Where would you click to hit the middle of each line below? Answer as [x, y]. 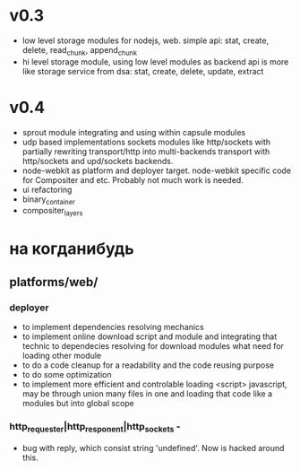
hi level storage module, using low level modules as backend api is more [155, 61]
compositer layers [52, 212]
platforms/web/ [54, 282]
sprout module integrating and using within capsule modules [134, 132]
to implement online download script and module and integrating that [150, 336]
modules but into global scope [78, 404]
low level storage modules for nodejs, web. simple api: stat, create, [146, 40]
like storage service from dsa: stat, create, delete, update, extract [143, 71]
